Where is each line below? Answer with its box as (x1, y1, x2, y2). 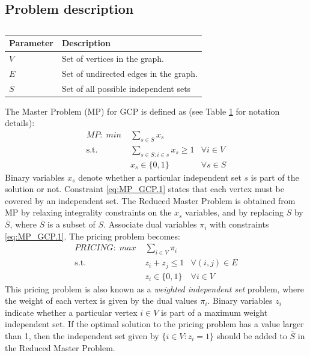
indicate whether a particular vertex (5, 306, 138, 318)
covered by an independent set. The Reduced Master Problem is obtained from (5, 194, 296, 207)
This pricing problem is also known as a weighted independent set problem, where (5, 282, 304, 295)
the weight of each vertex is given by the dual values (5, 294, 198, 307)
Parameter (9, 37, 53, 49)
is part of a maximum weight (161, 306, 268, 318)
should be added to (216, 329, 287, 342)
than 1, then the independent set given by (5, 329, 159, 342)
